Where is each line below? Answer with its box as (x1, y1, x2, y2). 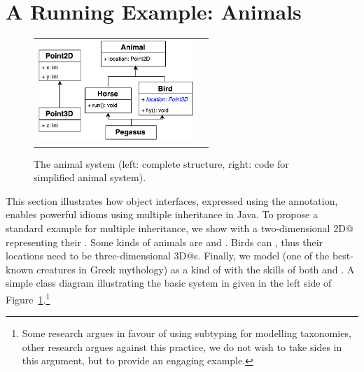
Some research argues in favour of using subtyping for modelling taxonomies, (22, 326, 351, 341)
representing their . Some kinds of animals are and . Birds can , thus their (6, 234, 323, 249)
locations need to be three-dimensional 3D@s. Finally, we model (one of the (6, 248, 330, 263)
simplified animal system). (34, 170, 146, 185)
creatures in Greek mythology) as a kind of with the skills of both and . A (36, 262, 355, 276)
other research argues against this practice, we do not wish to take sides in (22, 339, 342, 354)
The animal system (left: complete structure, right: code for (34, 156, 289, 171)
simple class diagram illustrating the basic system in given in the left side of (6, 276, 332, 290)
